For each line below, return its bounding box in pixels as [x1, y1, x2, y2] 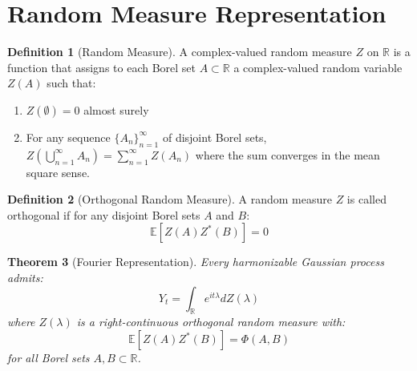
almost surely [83, 101, 149, 118]
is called [346, 191, 387, 208]
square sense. [26, 163, 90, 180]
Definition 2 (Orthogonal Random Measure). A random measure [7, 191, 332, 208]
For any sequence [26, 128, 111, 145]
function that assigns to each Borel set [7, 58, 196, 75]
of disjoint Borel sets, [162, 128, 267, 145]
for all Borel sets [7, 349, 90, 366]
